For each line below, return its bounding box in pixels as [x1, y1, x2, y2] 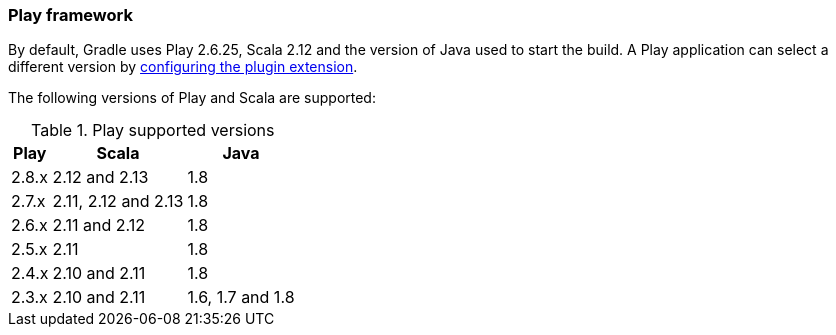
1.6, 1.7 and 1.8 [187, 287, 295, 308]
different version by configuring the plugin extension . [8, 58, 358, 76]
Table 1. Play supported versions [31, 120, 275, 141]
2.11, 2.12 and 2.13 [52, 191, 184, 212]
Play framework [8, 5, 133, 25]
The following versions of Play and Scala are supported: [8, 89, 376, 107]
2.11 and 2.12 [52, 215, 145, 236]
